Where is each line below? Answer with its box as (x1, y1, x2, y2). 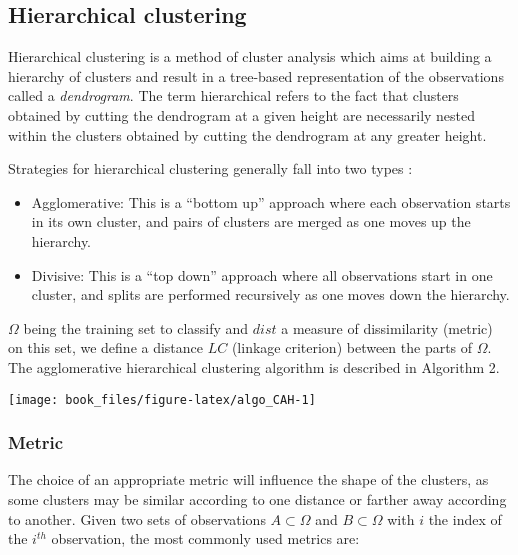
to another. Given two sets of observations (8, 508, 266, 529)
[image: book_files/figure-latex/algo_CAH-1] (8, 392, 316, 407)
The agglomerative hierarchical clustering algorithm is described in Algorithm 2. (8, 356, 500, 377)
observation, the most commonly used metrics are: (51, 528, 360, 549)
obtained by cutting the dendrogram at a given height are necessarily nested (8, 104, 476, 125)
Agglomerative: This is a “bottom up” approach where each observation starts (31, 191, 511, 212)
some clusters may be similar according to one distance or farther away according (8, 488, 507, 509)
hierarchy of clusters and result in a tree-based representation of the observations (8, 65, 504, 86)
